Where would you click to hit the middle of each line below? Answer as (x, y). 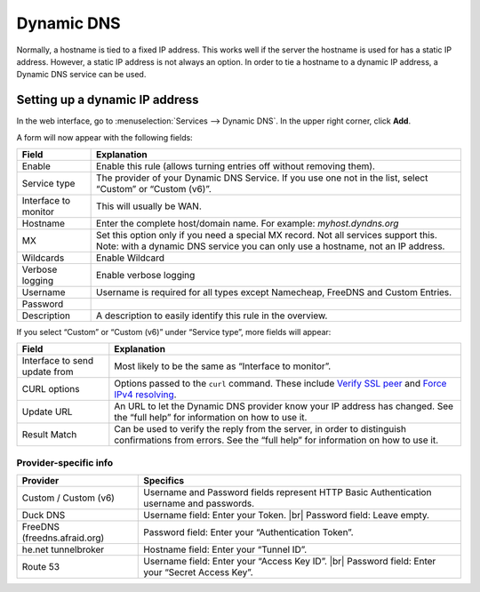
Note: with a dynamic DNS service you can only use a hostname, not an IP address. (271, 246)
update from (48, 372)
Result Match (49, 435)
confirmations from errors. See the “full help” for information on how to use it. (276, 440)
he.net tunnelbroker (63, 549)
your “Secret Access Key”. (198, 572)
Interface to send (57, 361)
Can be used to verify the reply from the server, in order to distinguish (260, 429)
